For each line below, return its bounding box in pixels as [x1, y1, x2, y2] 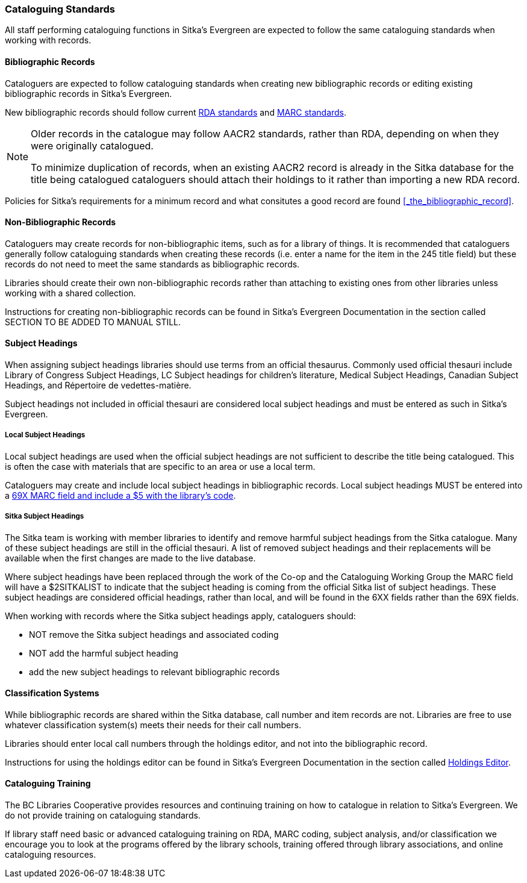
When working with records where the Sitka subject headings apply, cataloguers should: [5, 610, 356, 621]
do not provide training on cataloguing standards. [5, 810, 201, 821]
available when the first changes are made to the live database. [5, 552, 256, 563]
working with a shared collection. [5, 287, 136, 298]
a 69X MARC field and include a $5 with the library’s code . [5, 490, 236, 501]
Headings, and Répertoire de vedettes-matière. [5, 380, 192, 391]
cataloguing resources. [5, 849, 96, 860]
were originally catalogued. [31, 139, 154, 152]
